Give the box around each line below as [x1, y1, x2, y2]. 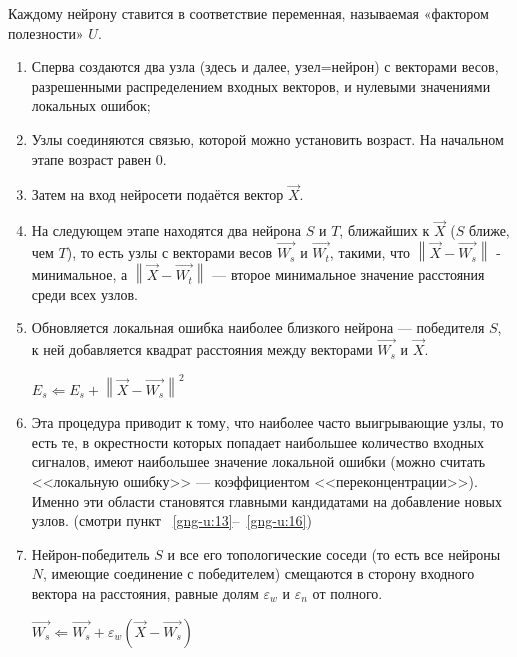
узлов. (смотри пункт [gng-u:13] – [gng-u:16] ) [31, 510, 312, 531]
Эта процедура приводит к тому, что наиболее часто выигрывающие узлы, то [31, 412, 504, 433]
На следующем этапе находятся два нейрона [31, 220, 302, 241]
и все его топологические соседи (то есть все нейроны [167, 543, 501, 564]
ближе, [468, 220, 510, 241]
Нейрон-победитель [31, 543, 150, 564]
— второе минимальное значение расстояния [212, 264, 485, 285]
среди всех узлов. [31, 283, 138, 304]
